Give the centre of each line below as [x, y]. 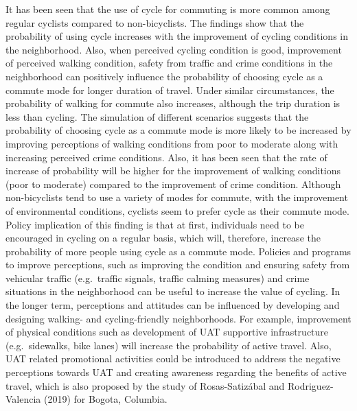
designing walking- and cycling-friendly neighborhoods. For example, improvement [178, 318]
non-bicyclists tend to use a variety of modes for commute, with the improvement [177, 197]
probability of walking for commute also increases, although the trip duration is [173, 103]
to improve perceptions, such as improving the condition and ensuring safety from [178, 265]
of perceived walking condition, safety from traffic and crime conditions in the [169, 63]
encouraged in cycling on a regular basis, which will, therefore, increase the [163, 238]
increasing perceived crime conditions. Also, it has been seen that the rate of [166, 157]
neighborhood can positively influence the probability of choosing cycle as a [164, 76]
